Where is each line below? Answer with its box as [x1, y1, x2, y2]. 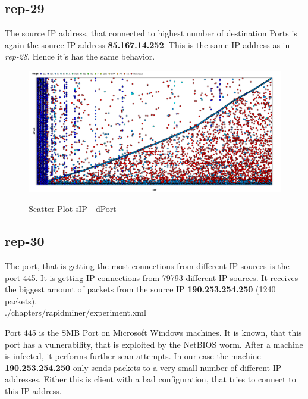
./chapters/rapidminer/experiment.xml [5, 306, 146, 319]
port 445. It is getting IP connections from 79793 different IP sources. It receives [5, 271, 298, 283]
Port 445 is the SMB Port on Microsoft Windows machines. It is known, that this [5, 326, 302, 339]
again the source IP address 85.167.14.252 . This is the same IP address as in [5, 38, 290, 51]
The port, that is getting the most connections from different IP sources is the [5, 260, 290, 272]
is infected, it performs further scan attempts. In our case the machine [5, 350, 261, 362]
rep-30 [5, 232, 45, 250]
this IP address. [5, 385, 62, 397]
